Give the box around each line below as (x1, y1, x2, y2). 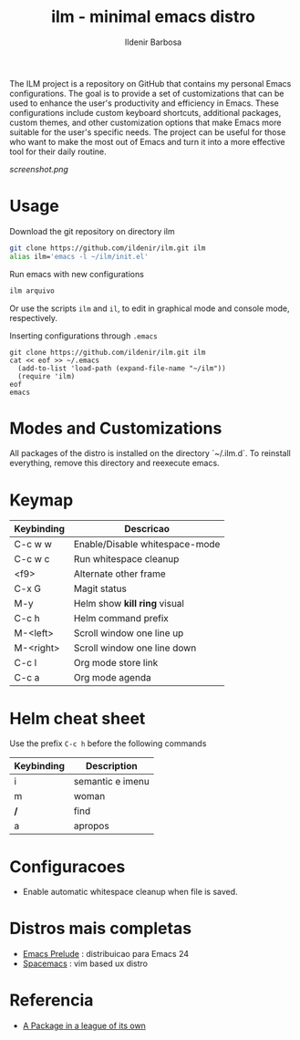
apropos (73, 819, 109, 832)
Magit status (73, 582, 128, 595)
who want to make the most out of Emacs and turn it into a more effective (9, 136, 285, 147)
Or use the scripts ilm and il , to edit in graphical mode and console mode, (9, 303, 290, 314)
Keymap (9, 490, 74, 510)
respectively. (9, 312, 57, 323)
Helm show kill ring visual (73, 598, 185, 610)
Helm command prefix (73, 612, 169, 625)
